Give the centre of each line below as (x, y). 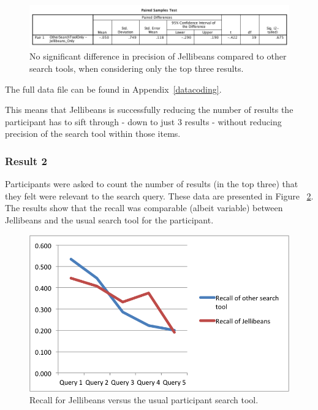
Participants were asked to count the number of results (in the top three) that (152, 184)
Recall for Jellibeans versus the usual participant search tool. (144, 400)
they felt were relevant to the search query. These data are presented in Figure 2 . (159, 195)
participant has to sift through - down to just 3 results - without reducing (143, 121)
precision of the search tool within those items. (93, 133)
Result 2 (26, 161)
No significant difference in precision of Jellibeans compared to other (158, 56)
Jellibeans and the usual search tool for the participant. (109, 220)
